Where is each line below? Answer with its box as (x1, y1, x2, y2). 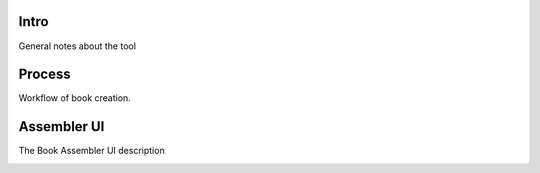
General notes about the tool (18, 40, 137, 52)
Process (18, 66, 71, 83)
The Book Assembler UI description (18, 145, 165, 157)
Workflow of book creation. (18, 92, 132, 104)
